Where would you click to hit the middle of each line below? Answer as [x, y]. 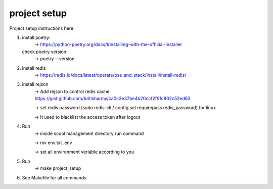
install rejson [35, 84]
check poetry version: [45, 52]
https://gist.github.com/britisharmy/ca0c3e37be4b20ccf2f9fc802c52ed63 [112, 99]
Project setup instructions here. [42, 28]
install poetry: [36, 37]
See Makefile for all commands [54, 177]
